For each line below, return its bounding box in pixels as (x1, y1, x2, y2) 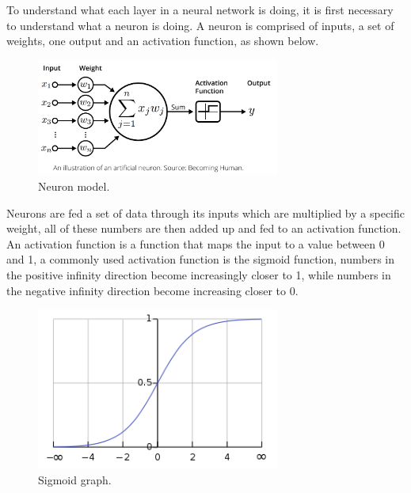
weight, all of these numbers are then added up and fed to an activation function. (6, 220, 401, 237)
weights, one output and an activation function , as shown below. (6, 32, 319, 49)
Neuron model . (38, 178, 110, 195)
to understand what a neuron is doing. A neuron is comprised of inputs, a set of (6, 17, 394, 33)
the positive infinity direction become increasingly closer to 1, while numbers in (6, 267, 391, 283)
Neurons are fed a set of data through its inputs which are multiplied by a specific (6, 204, 405, 221)
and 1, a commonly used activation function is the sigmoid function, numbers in (6, 251, 394, 267)
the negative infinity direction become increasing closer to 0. (6, 282, 299, 298)
